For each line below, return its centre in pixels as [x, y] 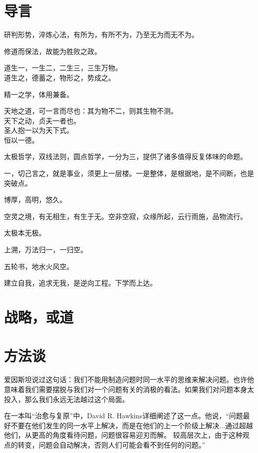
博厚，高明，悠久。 [35, 199]
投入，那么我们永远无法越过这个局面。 [66, 399]
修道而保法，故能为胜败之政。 [53, 51]
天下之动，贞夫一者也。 [42, 120]
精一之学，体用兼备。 [39, 94]
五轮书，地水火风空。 [39, 266]
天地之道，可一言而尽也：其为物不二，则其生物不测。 [91, 111]
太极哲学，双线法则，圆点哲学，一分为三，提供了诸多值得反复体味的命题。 [126, 156]
